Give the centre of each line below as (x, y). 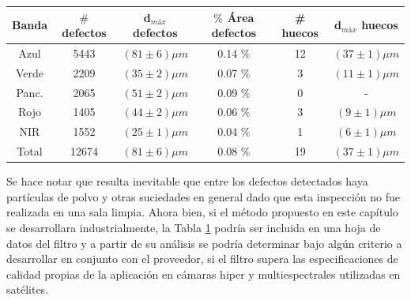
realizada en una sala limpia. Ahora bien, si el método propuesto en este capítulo (202, 212)
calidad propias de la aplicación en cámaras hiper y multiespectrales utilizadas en (204, 274)
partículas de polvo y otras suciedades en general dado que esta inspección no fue (203, 196)
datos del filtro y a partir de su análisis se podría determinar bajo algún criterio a (204, 243)
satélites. (28, 289)
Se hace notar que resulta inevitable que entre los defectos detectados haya (187, 181)
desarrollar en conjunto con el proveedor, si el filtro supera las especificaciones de (202, 259)
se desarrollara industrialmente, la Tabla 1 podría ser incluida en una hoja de (194, 228)
